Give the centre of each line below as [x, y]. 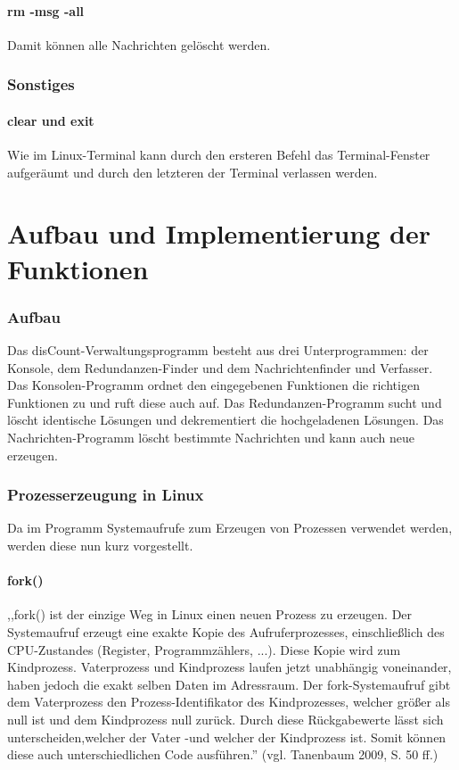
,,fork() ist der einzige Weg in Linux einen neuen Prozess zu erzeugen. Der [210, 614]
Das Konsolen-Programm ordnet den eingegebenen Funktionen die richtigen [213, 385]
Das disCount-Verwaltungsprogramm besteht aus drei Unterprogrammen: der [218, 350]
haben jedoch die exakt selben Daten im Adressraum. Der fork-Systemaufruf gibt [229, 684]
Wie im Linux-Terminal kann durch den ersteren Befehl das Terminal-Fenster [219, 155]
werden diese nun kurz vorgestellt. [100, 545]
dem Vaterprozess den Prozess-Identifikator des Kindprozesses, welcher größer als [229, 702]
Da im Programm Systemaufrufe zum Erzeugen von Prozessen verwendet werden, [230, 528]
